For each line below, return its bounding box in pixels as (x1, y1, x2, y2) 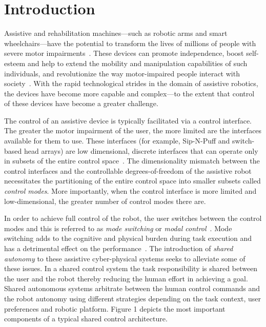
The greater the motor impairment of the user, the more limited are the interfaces (4, 125, 262, 136)
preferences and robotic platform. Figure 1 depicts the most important (4, 303, 226, 314)
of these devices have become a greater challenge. (4, 98, 158, 109)
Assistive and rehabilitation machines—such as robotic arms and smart (4, 28, 228, 38)
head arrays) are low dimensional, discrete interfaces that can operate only (24, 145, 258, 156)
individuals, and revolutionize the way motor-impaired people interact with (4, 68, 240, 78)
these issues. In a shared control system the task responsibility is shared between (4, 263, 258, 274)
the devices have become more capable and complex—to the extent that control (4, 88, 255, 98)
